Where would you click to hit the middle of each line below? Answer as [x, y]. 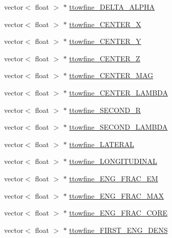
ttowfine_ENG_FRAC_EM [114, 178]
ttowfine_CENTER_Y [105, 41]
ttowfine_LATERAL [102, 144]
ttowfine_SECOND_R [105, 110]
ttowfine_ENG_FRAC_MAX [117, 195]
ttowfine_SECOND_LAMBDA [118, 127]
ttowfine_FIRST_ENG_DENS [118, 230]
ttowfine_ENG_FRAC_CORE [118, 213]
